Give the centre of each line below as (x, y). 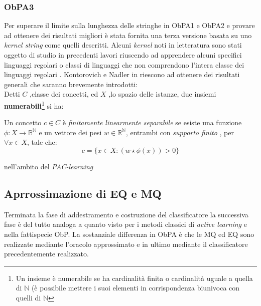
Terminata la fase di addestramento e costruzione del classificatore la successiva (126, 214)
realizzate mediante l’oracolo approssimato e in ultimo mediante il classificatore (126, 244)
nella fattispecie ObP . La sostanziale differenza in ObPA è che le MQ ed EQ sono (129, 234)
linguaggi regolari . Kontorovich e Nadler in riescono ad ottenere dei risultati (122, 74)
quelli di (28, 297)
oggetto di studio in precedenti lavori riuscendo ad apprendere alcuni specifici (123, 55)
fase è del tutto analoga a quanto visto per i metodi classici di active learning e (125, 224)
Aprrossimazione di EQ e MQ (83, 193)
